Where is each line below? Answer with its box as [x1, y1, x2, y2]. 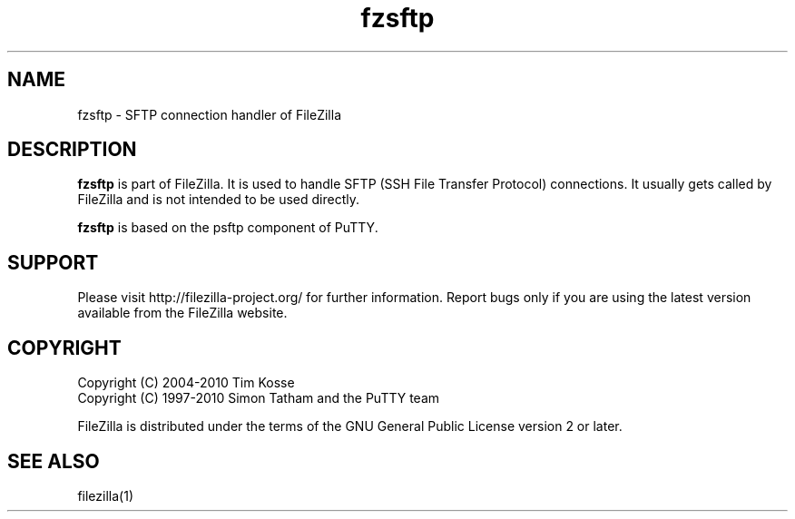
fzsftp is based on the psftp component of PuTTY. [77, 220, 378, 236]
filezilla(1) [77, 487, 133, 504]
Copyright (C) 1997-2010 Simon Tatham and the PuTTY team [77, 390, 440, 406]
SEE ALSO [7, 449, 100, 473]
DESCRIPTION [7, 138, 137, 162]
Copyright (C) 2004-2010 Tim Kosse [77, 375, 295, 391]
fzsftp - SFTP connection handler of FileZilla [77, 106, 341, 122]
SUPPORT [7, 250, 99, 274]
